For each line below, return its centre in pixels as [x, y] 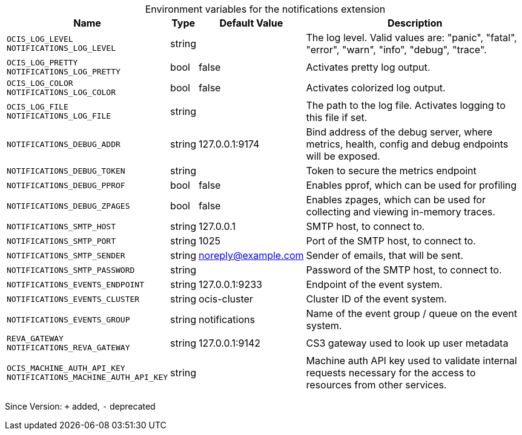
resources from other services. [376, 385]
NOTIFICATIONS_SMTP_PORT [61, 241]
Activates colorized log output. [376, 88]
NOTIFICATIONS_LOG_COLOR [61, 92]
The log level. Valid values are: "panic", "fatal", [411, 38]
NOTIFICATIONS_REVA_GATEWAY [68, 348]
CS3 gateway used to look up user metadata [407, 343]
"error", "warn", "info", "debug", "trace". [396, 50]
